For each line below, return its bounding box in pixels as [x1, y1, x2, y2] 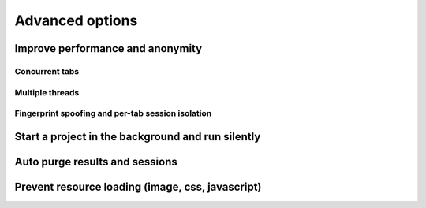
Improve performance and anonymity [14, 42, 203, 55]
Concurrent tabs [14, 65, 80, 76]
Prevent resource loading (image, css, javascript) [14, 180, 262, 193]
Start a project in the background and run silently [14, 130, 261, 143]
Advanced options [14, 12, 138, 29]
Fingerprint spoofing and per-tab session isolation [14, 108, 212, 119]
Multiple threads [14, 87, 80, 98]
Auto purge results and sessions [14, 154, 177, 169]
